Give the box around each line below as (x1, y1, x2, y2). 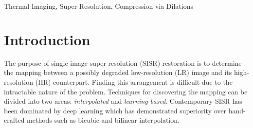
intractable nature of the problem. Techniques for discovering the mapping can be (4, 86, 248, 96)
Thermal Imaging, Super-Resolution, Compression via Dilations (4, 1, 193, 11)
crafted (4, 115, 25, 125)
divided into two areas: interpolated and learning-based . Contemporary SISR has (4, 96, 242, 106)
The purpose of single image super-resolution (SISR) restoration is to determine (4, 57, 242, 68)
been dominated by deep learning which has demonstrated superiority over (4, 105, 227, 115)
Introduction (4, 29, 90, 49)
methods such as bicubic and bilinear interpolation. (27, 115, 180, 125)
